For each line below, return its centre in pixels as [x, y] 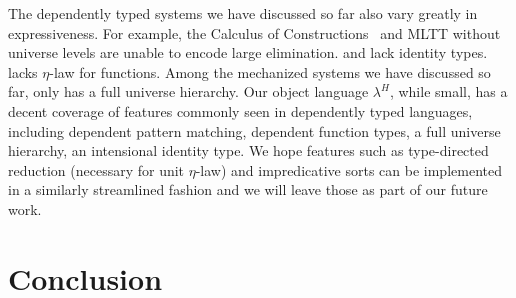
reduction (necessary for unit [96, 169]
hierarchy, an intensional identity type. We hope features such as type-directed [248, 150]
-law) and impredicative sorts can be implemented [348, 169]
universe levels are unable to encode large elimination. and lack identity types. [248, 52]
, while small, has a [448, 91]
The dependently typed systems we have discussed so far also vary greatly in [243, 13]
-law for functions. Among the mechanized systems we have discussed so [270, 71]
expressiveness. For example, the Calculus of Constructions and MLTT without [254, 32]
